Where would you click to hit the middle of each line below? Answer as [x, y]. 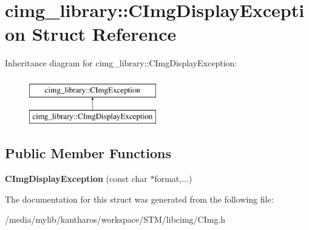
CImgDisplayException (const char [76, 179]
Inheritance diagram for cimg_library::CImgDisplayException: [121, 63]
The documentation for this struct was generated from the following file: [139, 199]
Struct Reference [104, 34]
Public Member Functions [88, 153]
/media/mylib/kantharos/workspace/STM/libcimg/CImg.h [115, 219]
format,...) [173, 179]
